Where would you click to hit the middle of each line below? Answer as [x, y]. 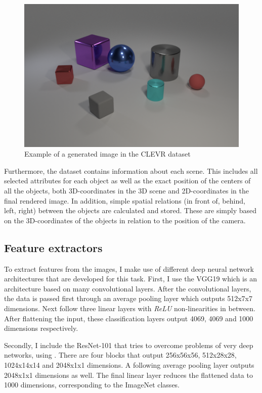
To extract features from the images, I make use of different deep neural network [129, 268]
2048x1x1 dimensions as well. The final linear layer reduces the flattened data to [128, 375]
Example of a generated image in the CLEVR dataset [107, 154]
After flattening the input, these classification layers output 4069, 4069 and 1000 [129, 318]
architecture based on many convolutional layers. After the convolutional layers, [128, 288]
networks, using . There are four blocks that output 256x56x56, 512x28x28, [120, 355]
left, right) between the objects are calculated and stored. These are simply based [130, 210]
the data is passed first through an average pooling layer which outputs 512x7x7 [128, 298]
